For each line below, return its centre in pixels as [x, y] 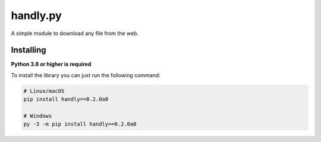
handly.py [36, 15]
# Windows [38, 116]
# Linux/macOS [44, 91]
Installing [29, 50]
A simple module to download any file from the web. [75, 33]
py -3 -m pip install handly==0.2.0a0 [80, 124]
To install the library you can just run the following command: [86, 75]
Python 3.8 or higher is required [51, 64]
